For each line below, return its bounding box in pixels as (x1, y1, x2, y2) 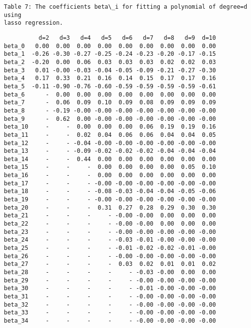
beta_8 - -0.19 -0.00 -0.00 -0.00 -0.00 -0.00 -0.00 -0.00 (4, 107, 216, 114)
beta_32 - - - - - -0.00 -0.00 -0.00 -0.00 (4, 301, 216, 308)
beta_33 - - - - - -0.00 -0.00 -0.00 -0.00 (4, 309, 216, 316)
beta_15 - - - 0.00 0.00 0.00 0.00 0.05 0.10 (4, 164, 216, 171)
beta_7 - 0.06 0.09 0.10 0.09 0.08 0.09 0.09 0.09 (4, 99, 216, 106)
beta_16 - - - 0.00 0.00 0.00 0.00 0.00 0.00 (4, 172, 216, 179)
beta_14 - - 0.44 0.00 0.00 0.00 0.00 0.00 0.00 (4, 155, 216, 163)
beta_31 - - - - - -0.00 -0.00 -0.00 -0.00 (4, 293, 216, 300)
